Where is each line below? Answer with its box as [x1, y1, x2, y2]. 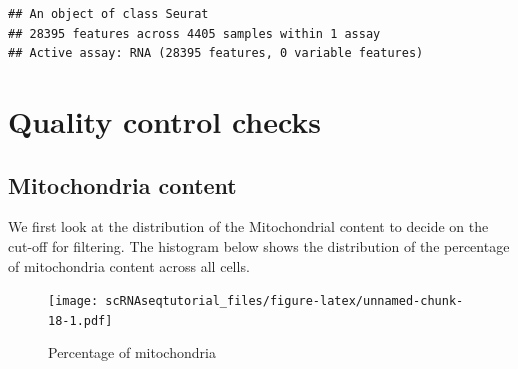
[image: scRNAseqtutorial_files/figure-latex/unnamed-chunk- [48, 294, 464, 309]
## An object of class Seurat [8, 7, 209, 21]
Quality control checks [8, 100, 322, 141]
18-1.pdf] [48, 313, 113, 328]
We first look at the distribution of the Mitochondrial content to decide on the [8, 216, 489, 237]
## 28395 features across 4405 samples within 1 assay [8, 26, 381, 41]
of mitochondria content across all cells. [8, 255, 250, 276]
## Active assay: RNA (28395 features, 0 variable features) [8, 46, 424, 61]
